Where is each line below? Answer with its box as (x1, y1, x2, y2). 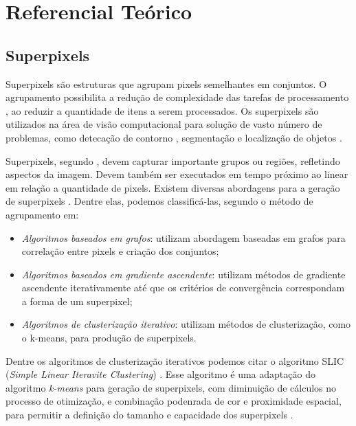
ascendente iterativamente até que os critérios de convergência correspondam (21, 280, 345, 295)
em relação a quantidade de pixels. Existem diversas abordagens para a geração (5, 180, 340, 194)
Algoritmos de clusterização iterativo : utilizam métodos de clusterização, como (21, 317, 351, 331)
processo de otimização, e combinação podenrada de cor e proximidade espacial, (5, 394, 342, 408)
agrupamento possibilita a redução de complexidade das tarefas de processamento (5, 90, 349, 104)
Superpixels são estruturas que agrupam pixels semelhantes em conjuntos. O (5, 76, 327, 91)
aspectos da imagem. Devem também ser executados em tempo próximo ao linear (5, 167, 348, 181)
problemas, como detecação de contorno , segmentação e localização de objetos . (5, 130, 342, 144)
